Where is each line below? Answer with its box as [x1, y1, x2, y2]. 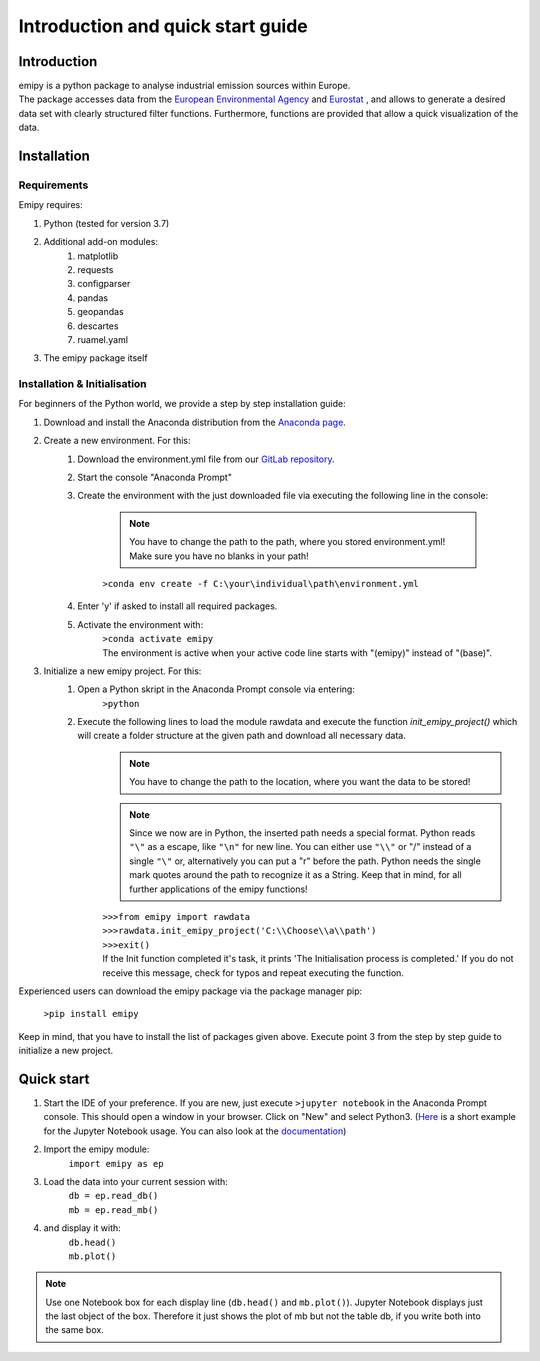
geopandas [77, 306, 124, 318]
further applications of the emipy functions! [129, 883, 309, 895]
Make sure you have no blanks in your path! [129, 550, 309, 562]
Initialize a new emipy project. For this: [43, 665, 202, 677]
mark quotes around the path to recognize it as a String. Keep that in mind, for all [129, 869, 462, 881]
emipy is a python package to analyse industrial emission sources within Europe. [18, 80, 351, 92]
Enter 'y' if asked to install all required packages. [77, 600, 278, 612]
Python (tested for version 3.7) [43, 217, 170, 229]
